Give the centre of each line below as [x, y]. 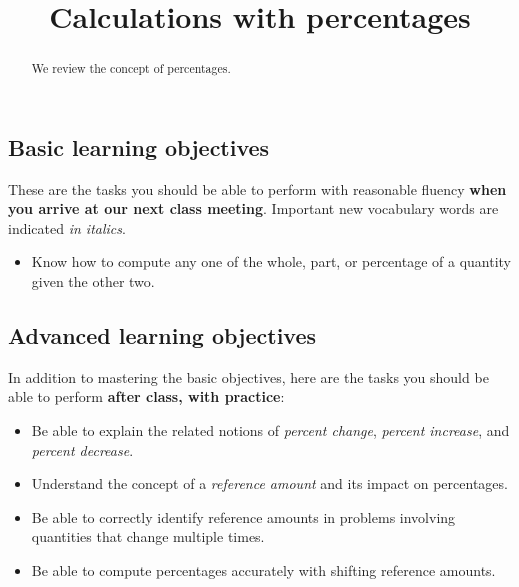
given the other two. [93, 281]
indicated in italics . [67, 227]
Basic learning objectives [139, 146]
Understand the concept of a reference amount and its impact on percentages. [269, 483]
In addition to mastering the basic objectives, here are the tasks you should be [248, 376]
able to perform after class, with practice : [146, 396]
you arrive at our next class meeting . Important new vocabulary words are [253, 208]
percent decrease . [82, 449]
